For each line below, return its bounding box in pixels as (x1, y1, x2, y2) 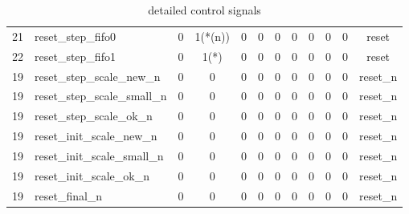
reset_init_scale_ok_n (35, 167, 149, 184)
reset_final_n (35, 187, 103, 204)
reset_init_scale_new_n (35, 127, 157, 144)
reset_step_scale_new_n (35, 67, 161, 84)
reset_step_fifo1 (35, 47, 116, 64)
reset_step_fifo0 (35, 27, 116, 44)
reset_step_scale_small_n (35, 87, 167, 104)
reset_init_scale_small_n (35, 147, 164, 164)
